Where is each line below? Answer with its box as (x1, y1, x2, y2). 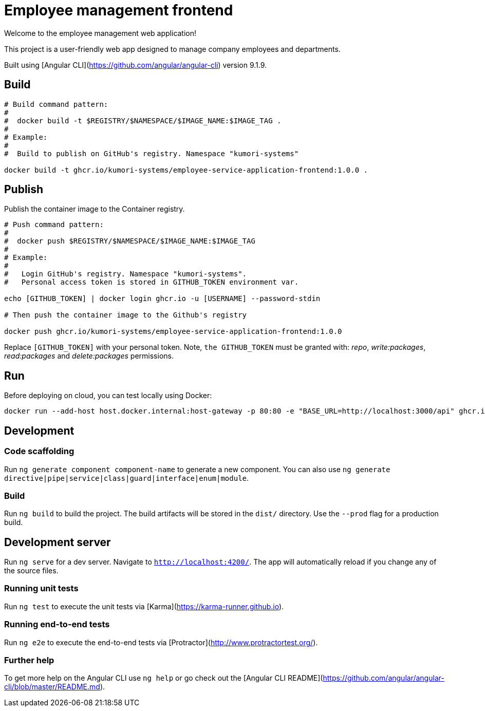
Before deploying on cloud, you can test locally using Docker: (4, 391, 212, 400)
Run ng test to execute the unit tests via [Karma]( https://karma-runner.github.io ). (4, 602, 284, 611)
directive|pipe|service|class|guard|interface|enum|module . (4, 473, 249, 482)
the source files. (4, 566, 59, 575)
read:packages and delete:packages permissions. (4, 351, 174, 361)
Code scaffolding (4, 446, 74, 457)
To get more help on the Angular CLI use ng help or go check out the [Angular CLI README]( (4, 673, 323, 683)
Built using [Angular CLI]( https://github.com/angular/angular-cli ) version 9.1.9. (4, 60, 267, 69)
